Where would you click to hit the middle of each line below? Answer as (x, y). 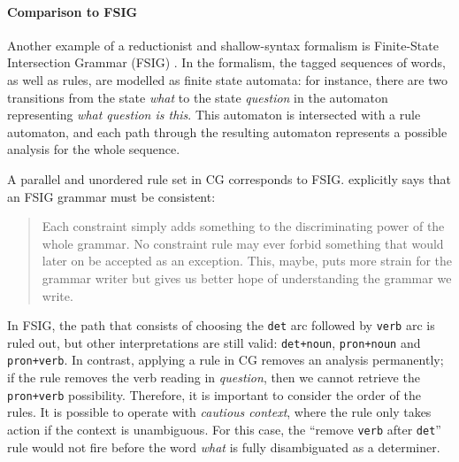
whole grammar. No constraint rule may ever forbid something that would (243, 243)
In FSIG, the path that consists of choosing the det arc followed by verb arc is (221, 325)
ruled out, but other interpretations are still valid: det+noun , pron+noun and (214, 342)
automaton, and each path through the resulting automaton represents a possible (227, 131)
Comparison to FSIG (73, 11)
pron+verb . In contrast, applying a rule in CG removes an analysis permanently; (226, 360)
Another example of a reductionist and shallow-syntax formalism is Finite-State (223, 45)
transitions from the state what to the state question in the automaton (198, 97)
